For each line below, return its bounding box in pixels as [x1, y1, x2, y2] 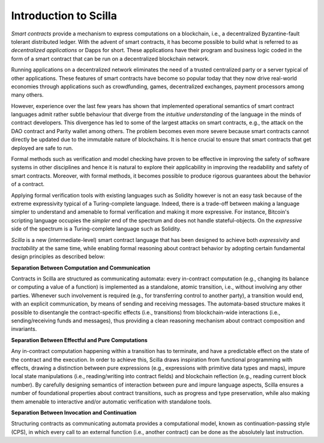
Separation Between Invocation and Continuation [11, 409, 137, 416]
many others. [11, 91, 44, 98]
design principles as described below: [11, 253, 105, 261]
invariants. [11, 325, 37, 333]
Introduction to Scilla [11, 9, 117, 22]
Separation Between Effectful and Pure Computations [11, 336, 148, 343]
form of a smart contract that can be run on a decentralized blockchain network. [11, 55, 210, 62]
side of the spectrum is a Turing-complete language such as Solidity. [11, 225, 181, 232]
